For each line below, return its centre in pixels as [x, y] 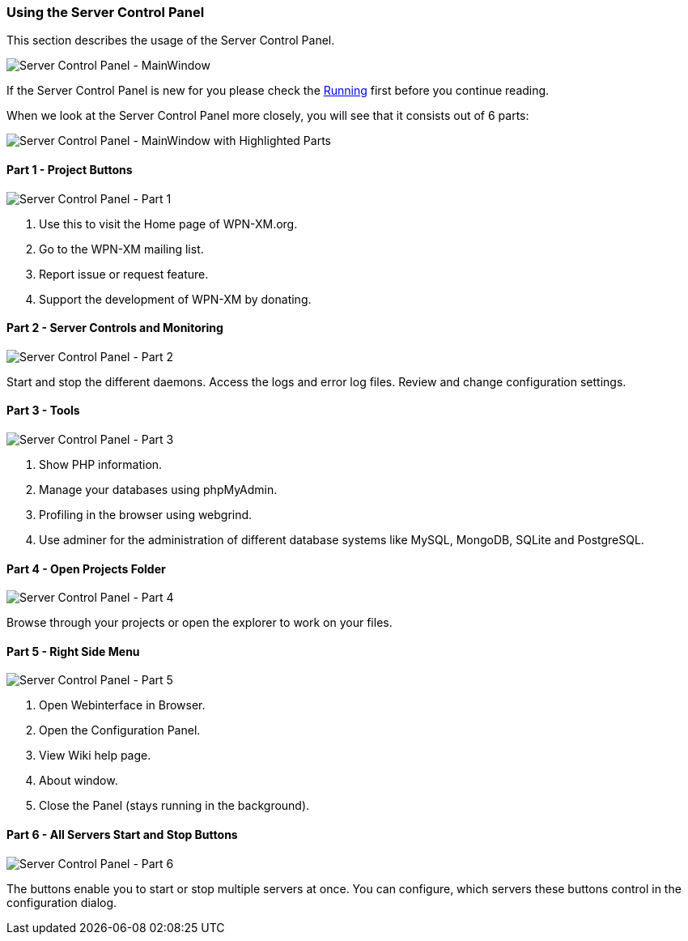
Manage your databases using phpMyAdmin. [158, 490]
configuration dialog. [62, 902]
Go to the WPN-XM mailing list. [121, 249]
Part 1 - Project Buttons [70, 169]
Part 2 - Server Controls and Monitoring [115, 328]
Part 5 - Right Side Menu [73, 651]
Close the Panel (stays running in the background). [174, 806]
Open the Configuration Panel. [120, 730]
